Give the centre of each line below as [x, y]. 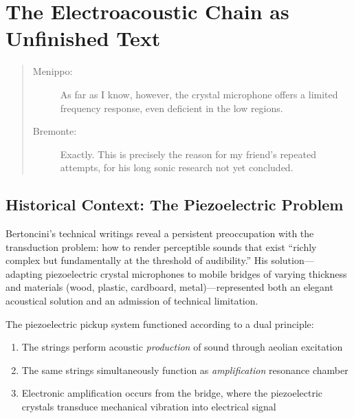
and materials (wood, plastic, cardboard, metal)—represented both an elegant [169, 287]
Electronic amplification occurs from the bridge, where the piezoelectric [172, 393]
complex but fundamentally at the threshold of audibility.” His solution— [160, 260]
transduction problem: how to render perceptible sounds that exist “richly [161, 246]
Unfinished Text [83, 38]
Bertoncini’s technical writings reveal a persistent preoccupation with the [160, 233]
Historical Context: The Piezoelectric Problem [175, 205]
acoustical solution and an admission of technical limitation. [132, 301]
